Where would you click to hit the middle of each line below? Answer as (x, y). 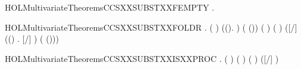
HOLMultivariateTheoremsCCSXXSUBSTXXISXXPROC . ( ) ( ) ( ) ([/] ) (142, 58)
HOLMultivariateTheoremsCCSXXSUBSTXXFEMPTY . (109, 7)
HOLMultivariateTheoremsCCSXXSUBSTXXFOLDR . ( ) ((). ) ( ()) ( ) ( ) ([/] (151, 27)
